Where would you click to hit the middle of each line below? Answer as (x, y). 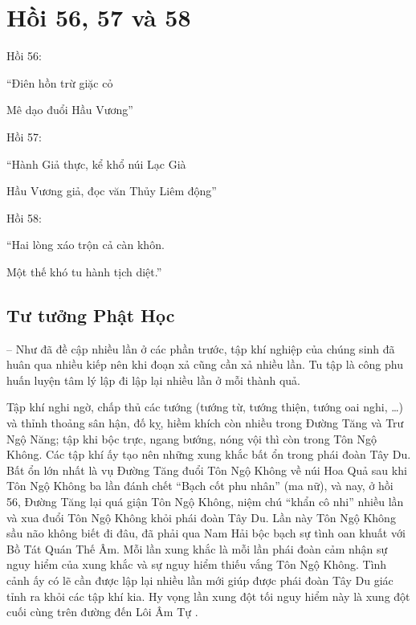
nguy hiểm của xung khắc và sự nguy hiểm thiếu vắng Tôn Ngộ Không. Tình (197, 564)
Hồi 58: (24, 217)
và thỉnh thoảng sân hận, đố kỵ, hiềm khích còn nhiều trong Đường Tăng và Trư (205, 423)
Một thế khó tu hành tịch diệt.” (84, 271)
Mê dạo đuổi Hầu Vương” (70, 110)
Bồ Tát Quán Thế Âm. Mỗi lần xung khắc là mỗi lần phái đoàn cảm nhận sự (197, 548)
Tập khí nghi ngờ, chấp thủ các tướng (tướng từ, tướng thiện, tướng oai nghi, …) (205, 407)
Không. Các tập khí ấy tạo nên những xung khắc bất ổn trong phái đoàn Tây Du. (209, 454)
